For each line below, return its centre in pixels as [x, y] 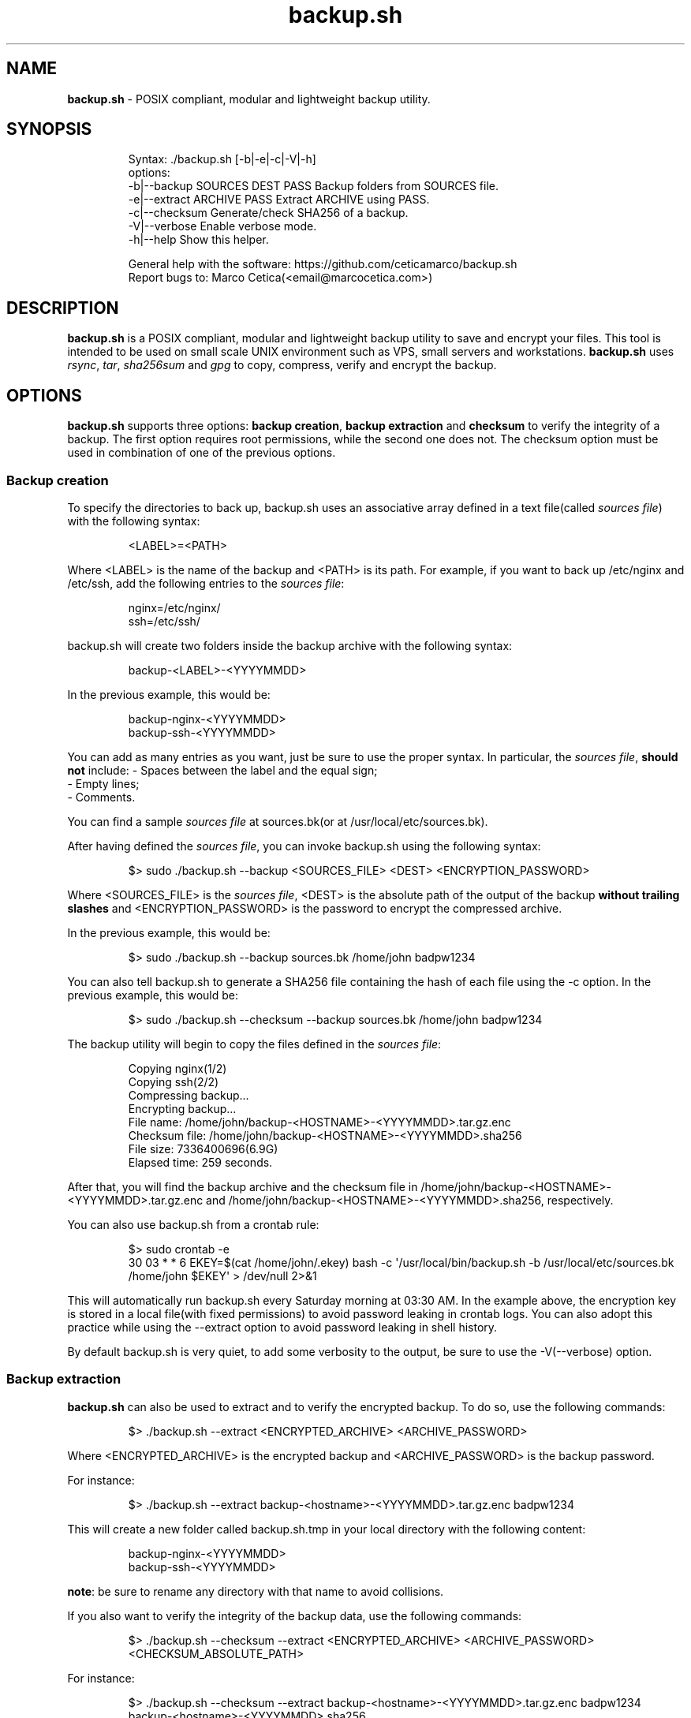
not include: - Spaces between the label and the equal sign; [222, 770]
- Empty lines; [103, 783]
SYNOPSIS [49, 129]
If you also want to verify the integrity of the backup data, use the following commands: [295, 1615]
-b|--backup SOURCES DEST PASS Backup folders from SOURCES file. [313, 186]
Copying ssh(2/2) [174, 1081]
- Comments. [101, 797]
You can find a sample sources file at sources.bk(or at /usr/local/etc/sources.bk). [278, 821]
